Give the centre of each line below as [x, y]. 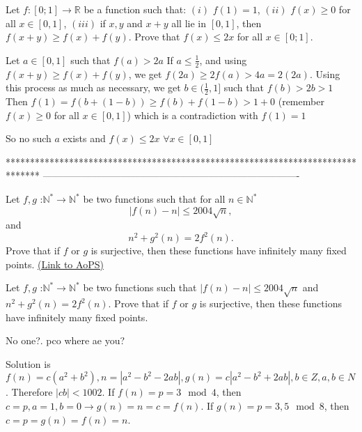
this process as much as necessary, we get [93, 87]
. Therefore [29, 392]
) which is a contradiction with [192, 115]
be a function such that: [135, 9]
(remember [301, 101]
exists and [84, 138]
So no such [29, 138]
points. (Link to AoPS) [55, 264]
